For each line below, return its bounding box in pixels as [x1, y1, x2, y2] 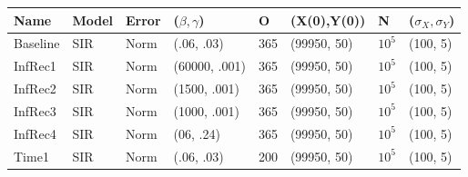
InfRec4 [14, 123, 56, 143]
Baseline [14, 34, 60, 53]
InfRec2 [14, 79, 56, 98]
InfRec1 [14, 56, 56, 75]
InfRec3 [14, 101, 56, 120]
